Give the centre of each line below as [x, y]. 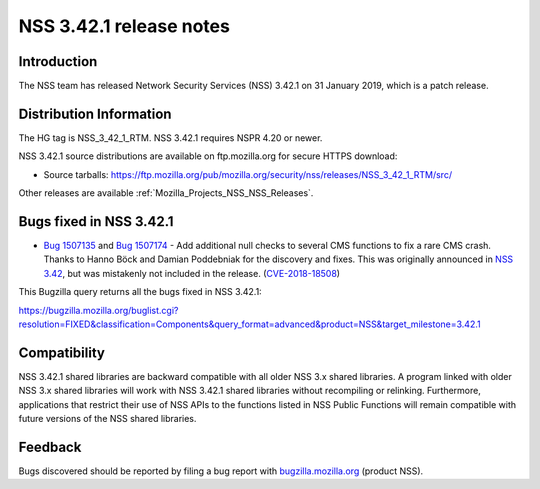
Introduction [58, 61]
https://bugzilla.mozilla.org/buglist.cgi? [98, 310]
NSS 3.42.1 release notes [124, 26]
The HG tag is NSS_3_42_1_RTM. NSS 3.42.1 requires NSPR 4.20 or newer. [170, 137]
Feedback [50, 446]
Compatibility [61, 352]
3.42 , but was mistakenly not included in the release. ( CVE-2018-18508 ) [191, 273]
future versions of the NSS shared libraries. [107, 419]
